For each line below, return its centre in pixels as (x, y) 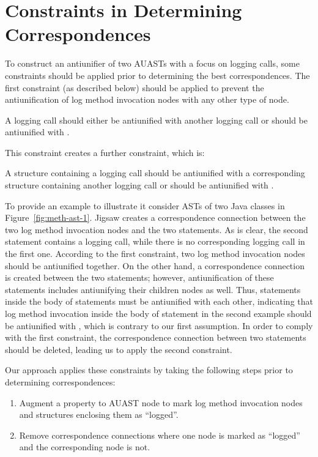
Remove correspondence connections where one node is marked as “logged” (160, 435)
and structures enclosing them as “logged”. (99, 414)
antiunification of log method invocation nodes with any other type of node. (147, 99)
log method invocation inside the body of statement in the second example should (158, 313)
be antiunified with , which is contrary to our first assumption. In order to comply (159, 325)
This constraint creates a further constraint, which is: (105, 152)
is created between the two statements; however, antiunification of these (139, 277)
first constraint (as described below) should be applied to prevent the (135, 87)
